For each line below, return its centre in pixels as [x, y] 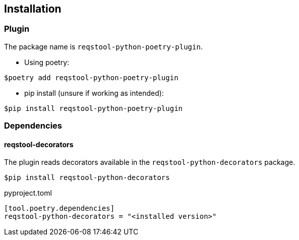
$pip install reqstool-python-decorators [87, 178]
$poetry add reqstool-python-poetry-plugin [91, 77]
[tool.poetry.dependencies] [59, 208]
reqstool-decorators [39, 144]
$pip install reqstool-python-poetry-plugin [94, 108]
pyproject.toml [28, 193]
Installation [33, 9]
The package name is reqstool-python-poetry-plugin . [103, 46]
